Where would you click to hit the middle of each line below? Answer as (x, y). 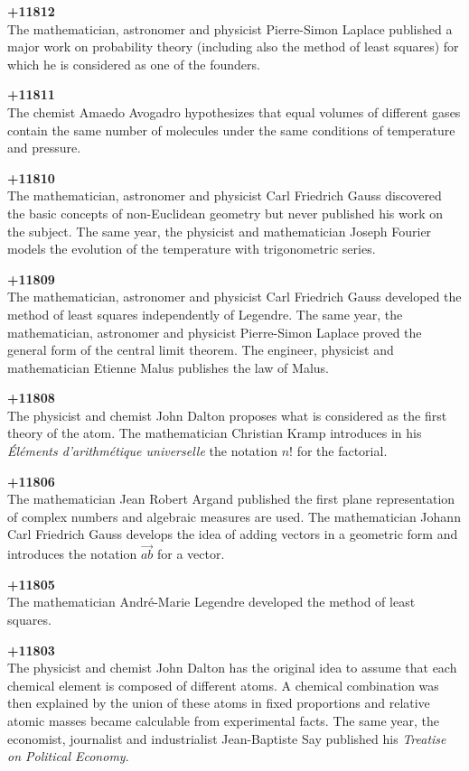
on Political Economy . (68, 756)
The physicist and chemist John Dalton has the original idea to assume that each (232, 668)
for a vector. (191, 554)
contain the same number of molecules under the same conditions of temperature (231, 130)
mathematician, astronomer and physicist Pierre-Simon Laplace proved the (215, 332)
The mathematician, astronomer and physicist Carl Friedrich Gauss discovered (225, 195)
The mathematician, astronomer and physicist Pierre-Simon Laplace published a (230, 28)
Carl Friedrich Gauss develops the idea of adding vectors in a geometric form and (233, 534)
